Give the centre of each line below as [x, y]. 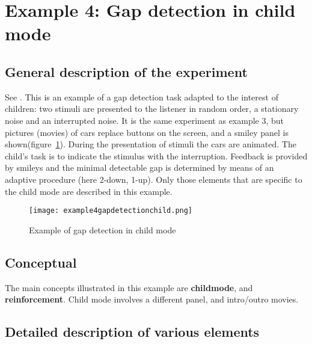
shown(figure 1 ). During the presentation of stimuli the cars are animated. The [151, 144]
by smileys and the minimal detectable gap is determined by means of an [139, 167]
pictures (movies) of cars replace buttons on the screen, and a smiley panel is [147, 132]
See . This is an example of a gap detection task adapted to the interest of [142, 97]
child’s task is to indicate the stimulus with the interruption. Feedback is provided [156, 155]
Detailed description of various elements [132, 332]
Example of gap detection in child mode [102, 229]
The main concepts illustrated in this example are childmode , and [129, 287]
